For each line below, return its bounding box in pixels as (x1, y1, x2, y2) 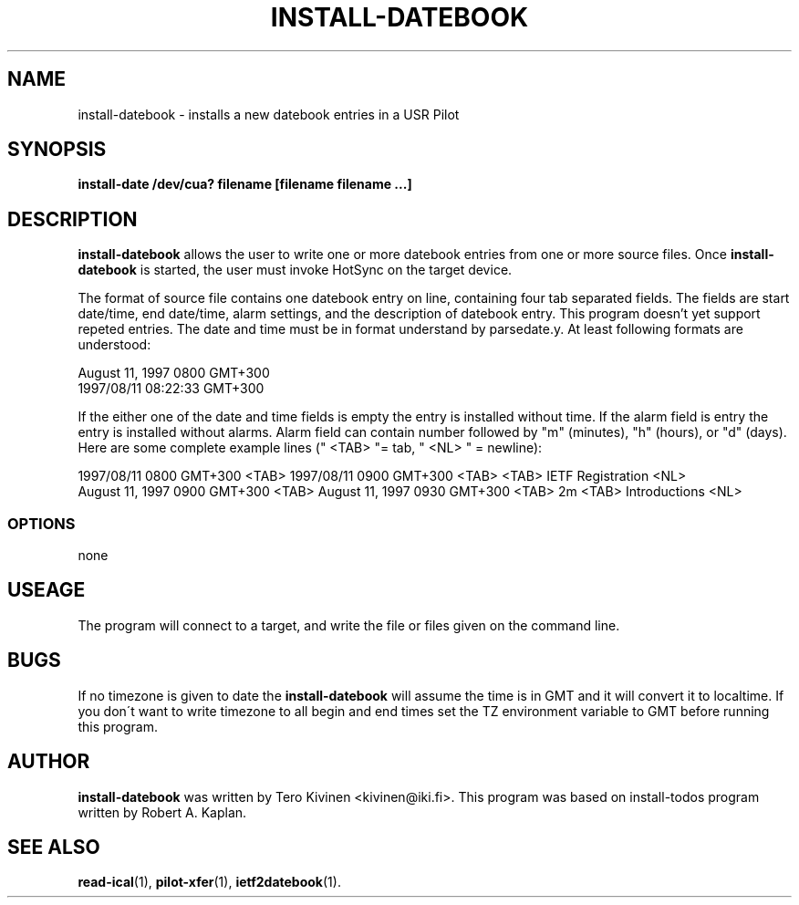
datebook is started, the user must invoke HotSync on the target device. (78, 262, 513, 278)
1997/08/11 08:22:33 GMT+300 (78, 380, 265, 397)
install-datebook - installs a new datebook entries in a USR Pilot (78, 106, 460, 122)
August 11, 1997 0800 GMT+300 (78, 365, 270, 381)
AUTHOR (7, 750, 90, 774)
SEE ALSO (7, 835, 100, 858)
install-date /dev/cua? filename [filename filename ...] (78, 176, 412, 192)
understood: (78, 337, 151, 353)
